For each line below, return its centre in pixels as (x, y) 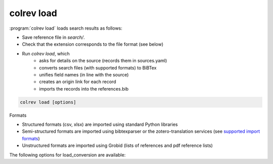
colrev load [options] (48, 102)
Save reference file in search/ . (54, 37)
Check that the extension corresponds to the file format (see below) (93, 44)
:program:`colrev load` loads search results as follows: (66, 28)
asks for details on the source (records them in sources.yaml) (103, 61)
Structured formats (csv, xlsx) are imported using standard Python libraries (100, 125)
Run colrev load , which (46, 53)
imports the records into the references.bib (84, 89)
